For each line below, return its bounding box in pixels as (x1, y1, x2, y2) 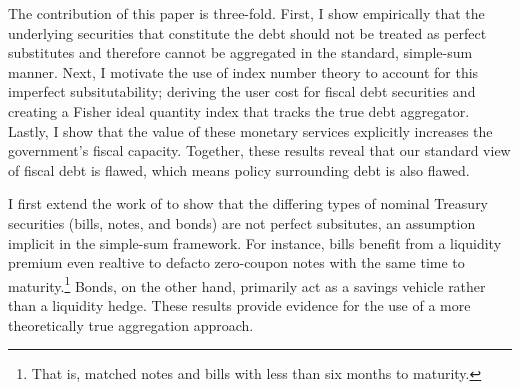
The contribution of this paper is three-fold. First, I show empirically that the (8, 3, 485, 23)
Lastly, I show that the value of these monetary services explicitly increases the (8, 120, 493, 141)
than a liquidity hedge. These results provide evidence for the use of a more (8, 294, 471, 315)
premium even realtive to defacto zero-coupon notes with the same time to (8, 252, 465, 273)
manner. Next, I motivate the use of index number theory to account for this (8, 61, 479, 82)
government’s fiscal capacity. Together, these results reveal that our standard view (8, 140, 511, 161)
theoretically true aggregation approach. (8, 314, 254, 335)
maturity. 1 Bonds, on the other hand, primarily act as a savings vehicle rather (8, 272, 486, 296)
